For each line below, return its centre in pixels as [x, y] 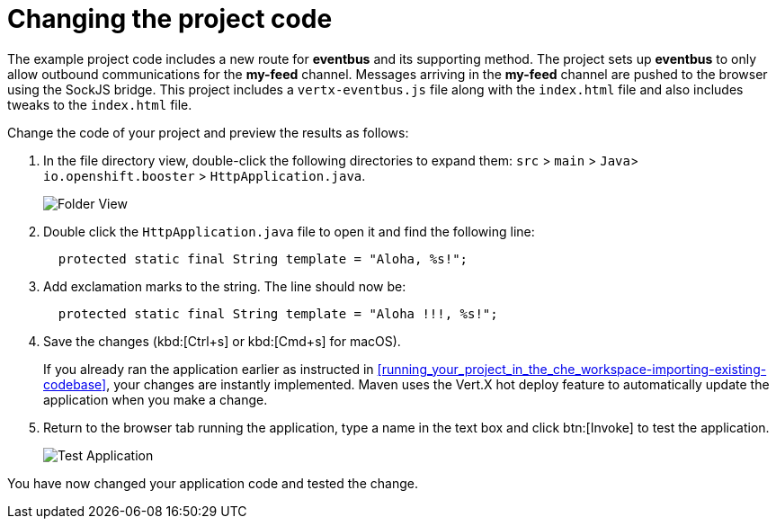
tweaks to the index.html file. [100, 104]
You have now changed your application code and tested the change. [213, 483]
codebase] [75, 384]
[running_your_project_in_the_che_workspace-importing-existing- [572, 369]
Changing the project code [170, 19]
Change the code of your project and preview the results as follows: [208, 132]
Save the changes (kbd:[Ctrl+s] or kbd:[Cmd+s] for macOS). [222, 341]
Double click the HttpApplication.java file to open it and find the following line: [289, 231]
